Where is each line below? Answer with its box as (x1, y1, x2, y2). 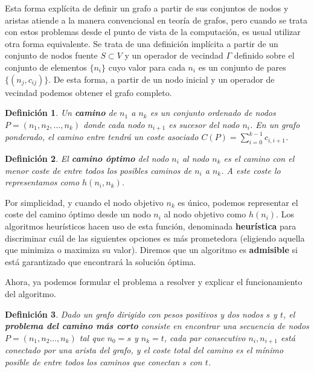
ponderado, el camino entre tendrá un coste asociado (5, 130, 199, 143)
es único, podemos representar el (178, 196, 298, 208)
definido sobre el (234, 49, 295, 62)
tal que (79, 331, 104, 344)
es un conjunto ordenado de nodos (150, 106, 276, 119)
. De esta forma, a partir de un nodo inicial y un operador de (48, 72, 275, 85)
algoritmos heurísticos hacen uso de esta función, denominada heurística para (5, 219, 296, 232)
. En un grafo (250, 118, 300, 130)
